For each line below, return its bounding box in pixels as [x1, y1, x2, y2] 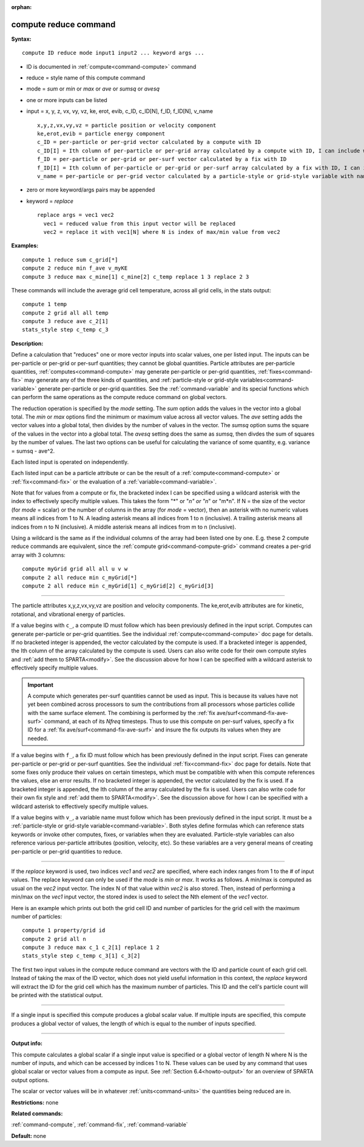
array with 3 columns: [11, 551, 66, 558]
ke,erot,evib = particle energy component [37, 131, 166, 137]
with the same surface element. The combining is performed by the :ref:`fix [27, 709, 215, 716]
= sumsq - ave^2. [11, 447, 55, 454]
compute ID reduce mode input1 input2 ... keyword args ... [22, 49, 204, 56]
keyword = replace [26, 197, 74, 205]
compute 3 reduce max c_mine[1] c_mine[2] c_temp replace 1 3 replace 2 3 [22, 273, 249, 280]
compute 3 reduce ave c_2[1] [22, 318, 109, 325]
